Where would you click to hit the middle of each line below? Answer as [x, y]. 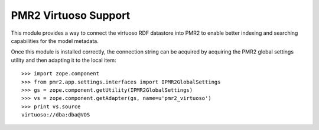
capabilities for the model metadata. [55, 41]
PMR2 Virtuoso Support [71, 15]
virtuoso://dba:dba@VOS [56, 115]
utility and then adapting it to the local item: [64, 60]
